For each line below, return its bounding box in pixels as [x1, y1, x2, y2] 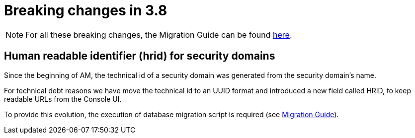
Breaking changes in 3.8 [4, 2, 167, 19]
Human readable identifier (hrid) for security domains [4, 50, 275, 63]
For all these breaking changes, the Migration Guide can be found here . [25, 29, 292, 40]
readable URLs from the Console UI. [4, 94, 122, 103]
